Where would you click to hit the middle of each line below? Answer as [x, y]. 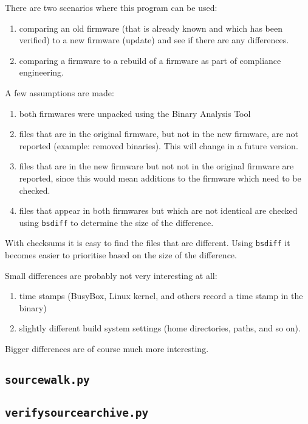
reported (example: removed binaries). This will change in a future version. [159, 145]
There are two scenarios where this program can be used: [111, 7]
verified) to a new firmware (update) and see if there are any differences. [154, 40]
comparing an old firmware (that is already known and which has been [151, 28]
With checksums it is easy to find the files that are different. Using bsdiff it [148, 243]
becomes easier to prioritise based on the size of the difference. [121, 255]
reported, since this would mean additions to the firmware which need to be [160, 178]
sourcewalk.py [47, 380]
